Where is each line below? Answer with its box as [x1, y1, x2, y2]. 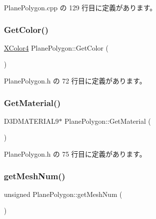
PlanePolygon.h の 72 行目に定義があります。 [4, 76, 146, 85]
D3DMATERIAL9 [4, 115, 59, 126]
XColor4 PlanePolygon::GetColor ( [4, 42, 108, 53]
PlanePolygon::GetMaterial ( [64, 115, 151, 126]
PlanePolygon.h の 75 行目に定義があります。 [4, 149, 146, 159]
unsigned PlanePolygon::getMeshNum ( [4, 189, 122, 199]
